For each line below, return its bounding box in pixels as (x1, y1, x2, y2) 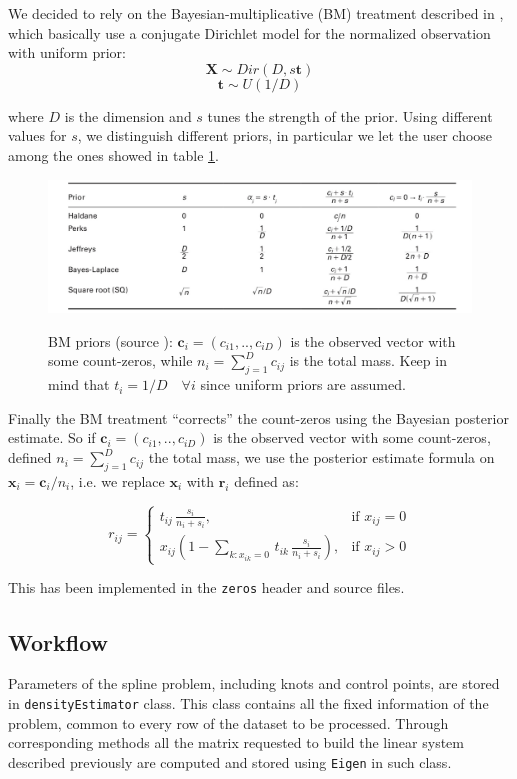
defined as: (234, 470, 299, 491)
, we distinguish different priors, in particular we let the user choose (77, 125, 493, 146)
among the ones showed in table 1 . (8, 144, 219, 165)
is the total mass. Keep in (289, 350, 447, 371)
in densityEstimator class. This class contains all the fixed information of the (8, 692, 489, 713)
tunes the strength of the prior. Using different (207, 105, 493, 126)
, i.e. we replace (70, 470, 165, 491)
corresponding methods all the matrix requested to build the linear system (8, 732, 464, 753)
